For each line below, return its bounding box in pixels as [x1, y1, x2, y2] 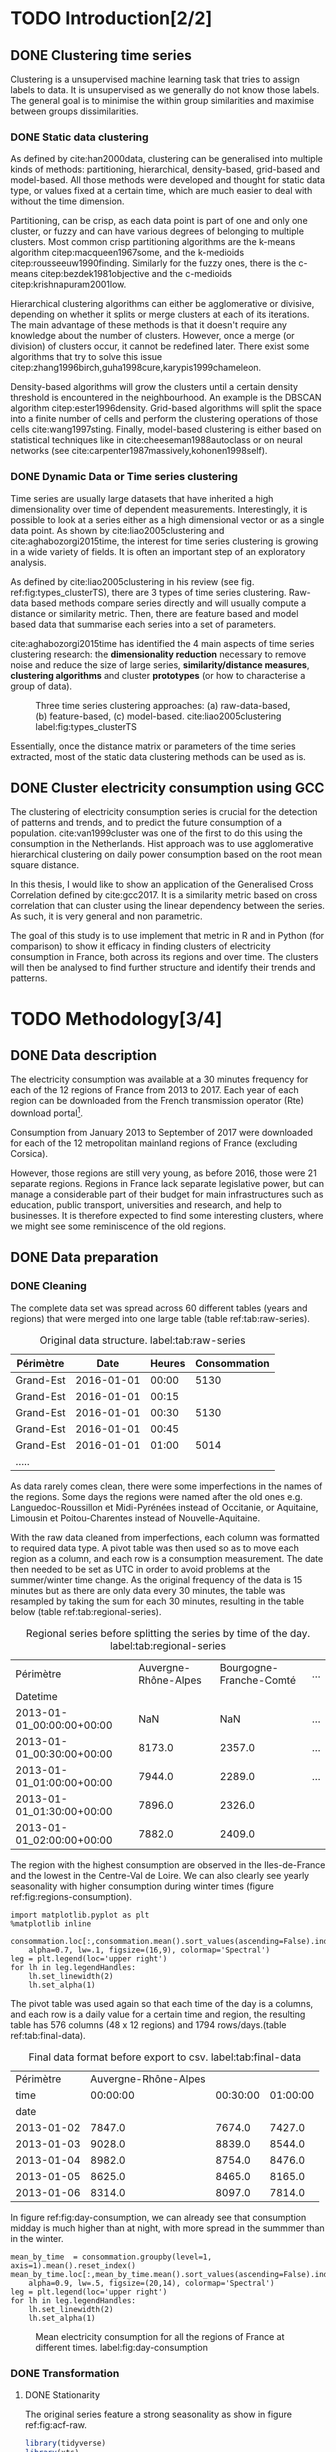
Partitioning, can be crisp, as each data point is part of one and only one [10, 215, 308, 227]
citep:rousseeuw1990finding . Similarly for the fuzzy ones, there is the [10, 257, 297, 269]
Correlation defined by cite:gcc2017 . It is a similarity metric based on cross [10, 889, 318, 901]
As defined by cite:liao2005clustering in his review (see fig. [10, 575, 255, 587]
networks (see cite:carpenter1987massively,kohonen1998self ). [10, 445, 268, 457]
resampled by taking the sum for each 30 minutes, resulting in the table [10, 1595, 305, 1607]
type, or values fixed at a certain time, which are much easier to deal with [10, 185, 313, 197]
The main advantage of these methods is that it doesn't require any [10, 319, 288, 331]
